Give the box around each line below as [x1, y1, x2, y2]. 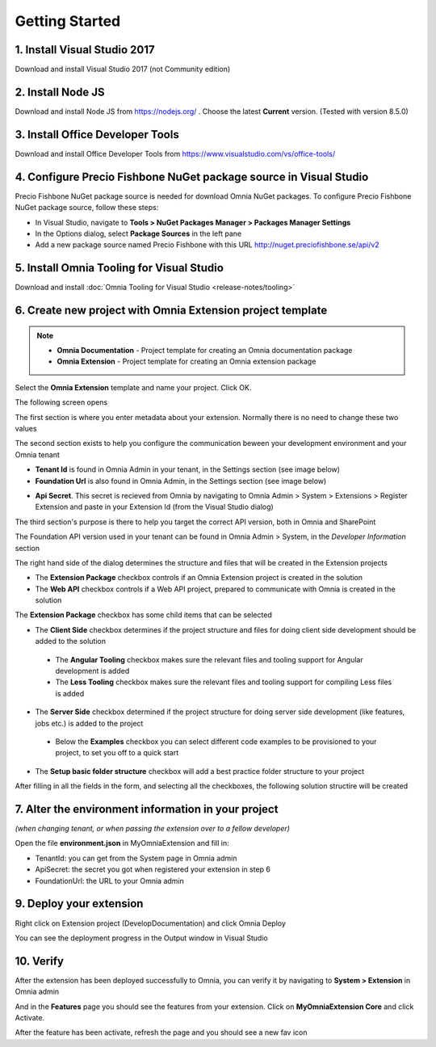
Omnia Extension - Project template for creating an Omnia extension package [57, 356, 317, 367]
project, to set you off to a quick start [55, 748, 179, 758]
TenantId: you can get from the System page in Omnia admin [35, 853, 237, 863]
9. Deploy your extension [15, 897, 144, 910]
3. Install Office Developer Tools [15, 128, 179, 141]
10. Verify [15, 954, 65, 968]
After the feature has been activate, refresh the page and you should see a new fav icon [15, 1028, 308, 1037]
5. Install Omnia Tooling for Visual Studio [15, 261, 224, 275]
